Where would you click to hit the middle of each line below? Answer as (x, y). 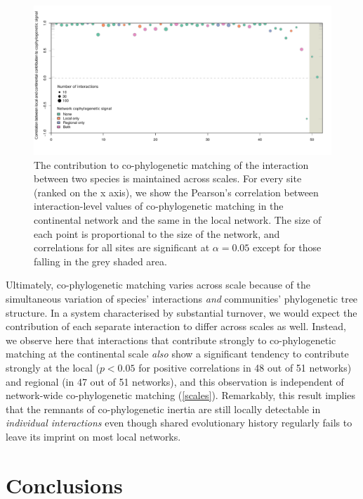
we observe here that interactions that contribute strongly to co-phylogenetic (171, 340)
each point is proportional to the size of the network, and (157, 233)
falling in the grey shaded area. (100, 261)
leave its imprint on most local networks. (93, 436)
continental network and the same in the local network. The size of (178, 219)
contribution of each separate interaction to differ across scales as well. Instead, (176, 326)
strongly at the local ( (53, 367)
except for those (287, 247)
